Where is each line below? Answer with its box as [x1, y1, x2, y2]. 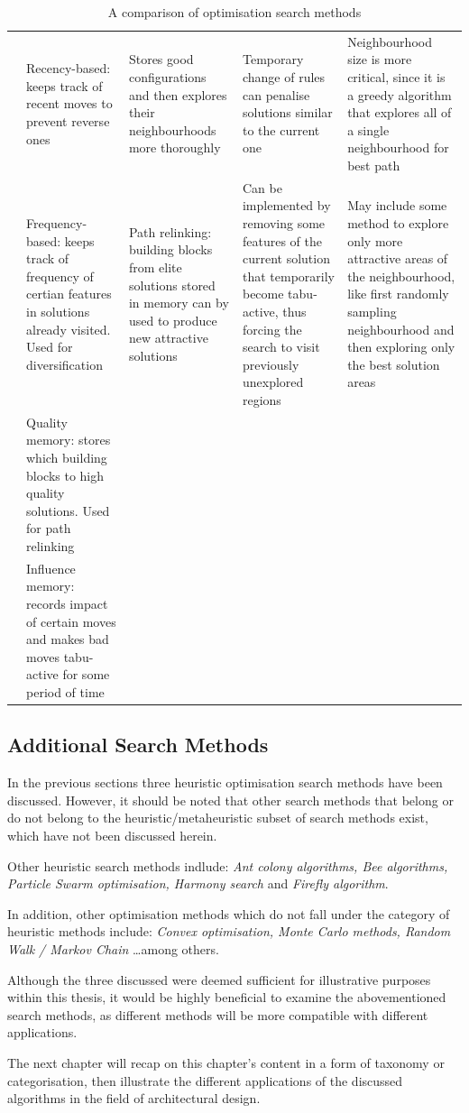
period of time [26, 682, 105, 701]
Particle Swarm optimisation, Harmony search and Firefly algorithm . [7, 874, 389, 893]
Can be [242, 178, 282, 197]
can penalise [242, 85, 310, 104]
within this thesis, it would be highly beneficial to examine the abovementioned [7, 988, 446, 1007]
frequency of [26, 266, 94, 285]
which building [26, 448, 107, 466]
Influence [26, 558, 76, 577]
